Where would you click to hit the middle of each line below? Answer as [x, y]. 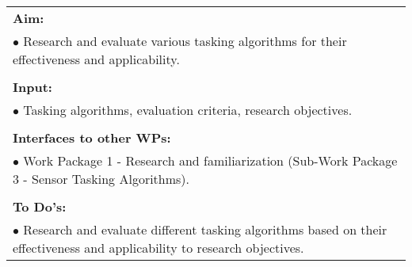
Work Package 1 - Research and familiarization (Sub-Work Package [210, 160]
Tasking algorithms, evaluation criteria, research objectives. [188, 110]
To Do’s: [40, 206]
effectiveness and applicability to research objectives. [158, 248]
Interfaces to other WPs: [92, 137]
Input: [32, 87]
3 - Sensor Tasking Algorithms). [101, 179]
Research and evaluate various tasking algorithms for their [185, 41]
